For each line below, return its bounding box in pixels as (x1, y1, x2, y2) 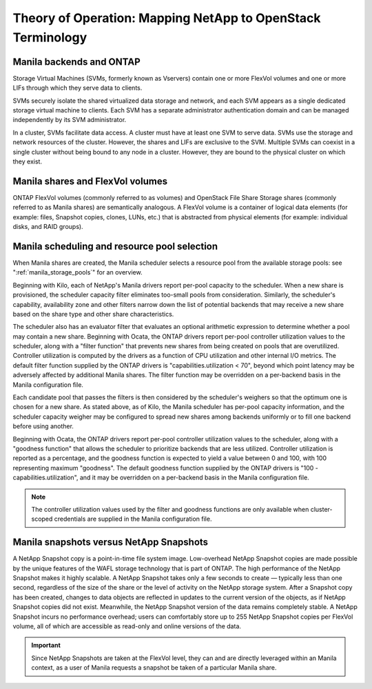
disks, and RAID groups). (12, 223, 83, 231)
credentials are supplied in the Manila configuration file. (54, 515, 212, 523)
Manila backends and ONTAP (12, 56, 141, 68)
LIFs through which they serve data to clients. (12, 83, 143, 92)
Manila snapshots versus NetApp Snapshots (12, 537, 209, 548)
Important (31, 641, 61, 650)
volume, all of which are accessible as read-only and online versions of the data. (12, 621, 241, 630)
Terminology (12, 30, 87, 45)
